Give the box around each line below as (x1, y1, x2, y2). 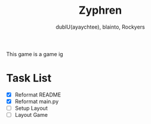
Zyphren (78, 4, 122, 17)
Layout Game (14, 111, 48, 119)
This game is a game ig (6, 50, 64, 57)
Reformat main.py (14, 98, 59, 105)
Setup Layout (14, 105, 48, 111)
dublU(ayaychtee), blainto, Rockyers (56, 23, 145, 30)
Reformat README (14, 91, 61, 98)
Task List (6, 72, 52, 85)
